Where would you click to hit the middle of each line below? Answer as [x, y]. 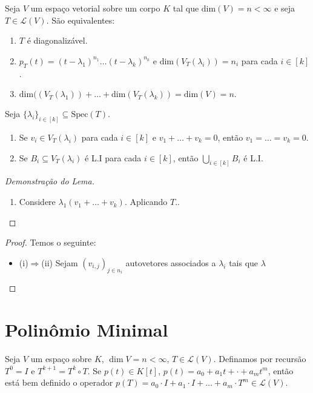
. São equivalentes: [81, 20]
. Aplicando [146, 202]
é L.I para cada [113, 157]
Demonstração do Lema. [50, 181]
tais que [244, 262]
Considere [37, 202]
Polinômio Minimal [87, 330]
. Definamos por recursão [260, 359]
